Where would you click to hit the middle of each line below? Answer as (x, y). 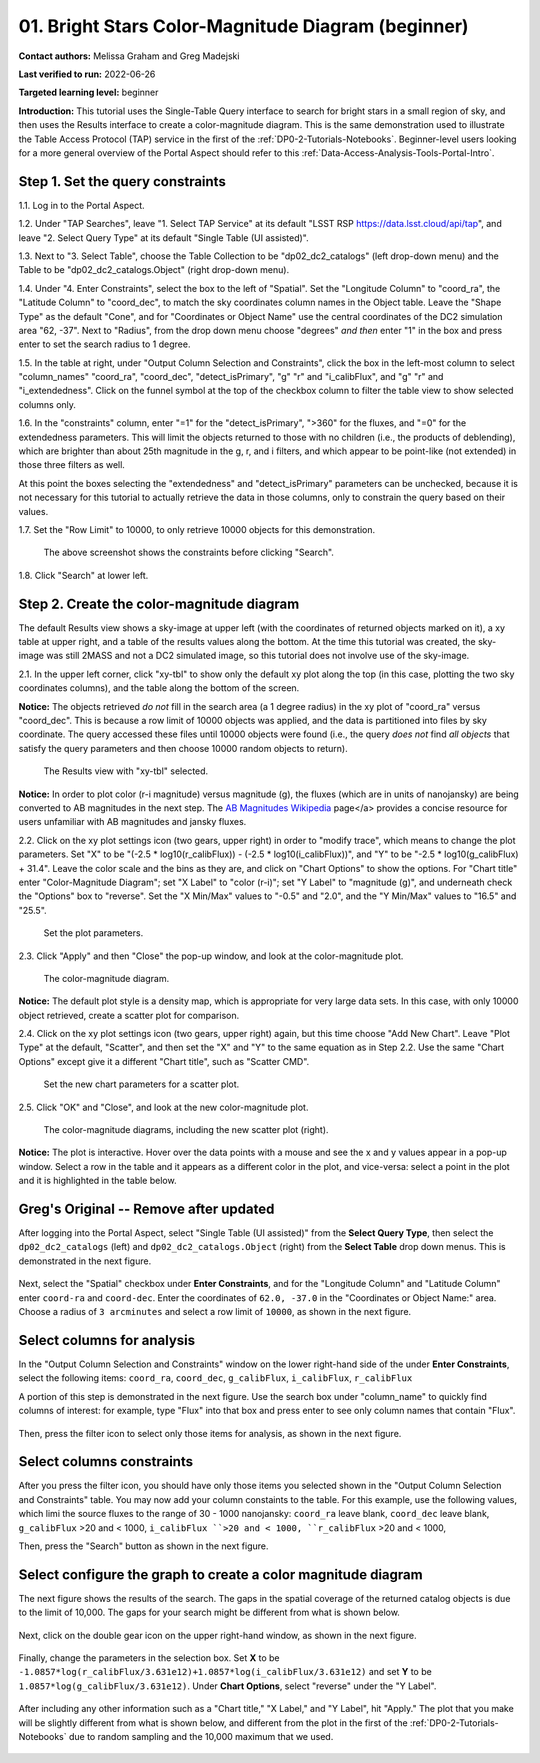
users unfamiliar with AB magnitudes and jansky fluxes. (132, 822)
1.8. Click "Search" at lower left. (83, 575)
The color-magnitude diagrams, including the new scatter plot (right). (186, 1130)
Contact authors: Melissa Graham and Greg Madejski (129, 56)
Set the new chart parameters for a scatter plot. (141, 1084)
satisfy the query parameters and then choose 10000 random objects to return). (183, 748)
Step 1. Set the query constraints (122, 181)
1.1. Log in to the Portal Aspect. (81, 205)
